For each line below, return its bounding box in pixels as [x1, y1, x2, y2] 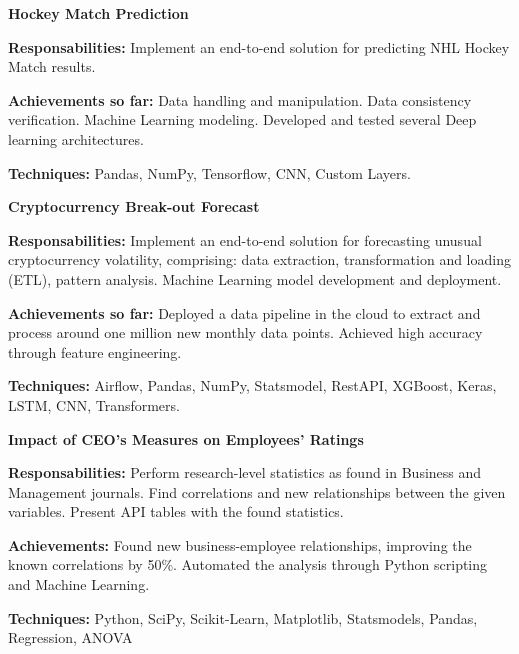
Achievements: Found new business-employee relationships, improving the [8, 534, 472, 555]
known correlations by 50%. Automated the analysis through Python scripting [8, 554, 488, 575]
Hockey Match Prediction [8, 3, 189, 23]
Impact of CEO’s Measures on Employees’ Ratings [8, 428, 364, 449]
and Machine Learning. [8, 574, 150, 595]
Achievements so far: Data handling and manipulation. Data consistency [8, 89, 472, 110]
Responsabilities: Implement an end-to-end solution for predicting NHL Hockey [8, 36, 510, 57]
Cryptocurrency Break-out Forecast [8, 196, 260, 217]
